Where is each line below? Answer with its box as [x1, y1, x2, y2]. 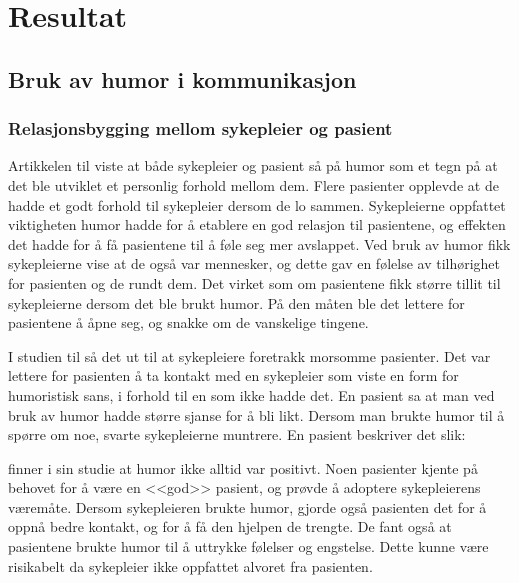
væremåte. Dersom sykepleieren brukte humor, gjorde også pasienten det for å [8, 496, 487, 517]
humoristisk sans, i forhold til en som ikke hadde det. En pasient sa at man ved [8, 384, 495, 405]
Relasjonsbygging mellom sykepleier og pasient [8, 116, 393, 141]
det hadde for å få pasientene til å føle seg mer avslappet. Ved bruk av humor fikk [8, 233, 511, 254]
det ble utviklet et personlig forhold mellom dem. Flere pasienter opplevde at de [8, 174, 499, 195]
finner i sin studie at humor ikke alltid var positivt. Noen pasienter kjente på [8, 457, 478, 478]
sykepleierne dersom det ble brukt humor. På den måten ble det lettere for [8, 292, 465, 313]
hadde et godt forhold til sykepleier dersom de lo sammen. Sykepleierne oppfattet [8, 194, 506, 215]
